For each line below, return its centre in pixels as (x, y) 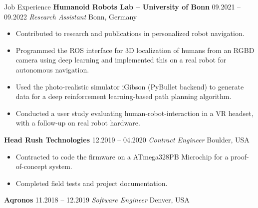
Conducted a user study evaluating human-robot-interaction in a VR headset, (134, 113)
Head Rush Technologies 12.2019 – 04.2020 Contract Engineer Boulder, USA (127, 139)
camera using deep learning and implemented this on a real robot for (121, 60)
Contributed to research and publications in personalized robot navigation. (130, 33)
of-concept (31, 166)
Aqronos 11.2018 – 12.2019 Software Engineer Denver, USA (97, 200)
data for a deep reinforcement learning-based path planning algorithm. (124, 96)
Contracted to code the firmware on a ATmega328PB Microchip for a (122, 156)
